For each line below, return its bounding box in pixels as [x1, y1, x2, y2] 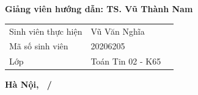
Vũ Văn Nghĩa [90, 24, 145, 37]
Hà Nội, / [5, 78, 52, 91]
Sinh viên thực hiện [9, 24, 82, 37]
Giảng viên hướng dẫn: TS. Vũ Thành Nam [5, 2, 193, 15]
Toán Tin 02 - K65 [90, 55, 161, 68]
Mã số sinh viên [9, 40, 68, 52]
